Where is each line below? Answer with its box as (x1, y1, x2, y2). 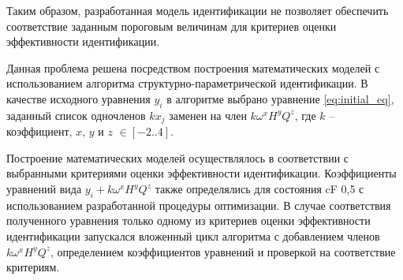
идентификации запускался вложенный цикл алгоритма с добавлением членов (6, 227, 380, 244)
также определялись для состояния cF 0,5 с (155, 181, 364, 196)
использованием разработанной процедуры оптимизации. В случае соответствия (6, 196, 391, 213)
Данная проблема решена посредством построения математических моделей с (6, 59, 380, 76)
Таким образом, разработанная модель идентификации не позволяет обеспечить (6, 2, 389, 18)
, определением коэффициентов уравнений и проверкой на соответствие (50, 243, 396, 259)
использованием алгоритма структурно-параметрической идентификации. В (6, 75, 368, 91)
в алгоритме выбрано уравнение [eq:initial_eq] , (166, 90, 394, 106)
